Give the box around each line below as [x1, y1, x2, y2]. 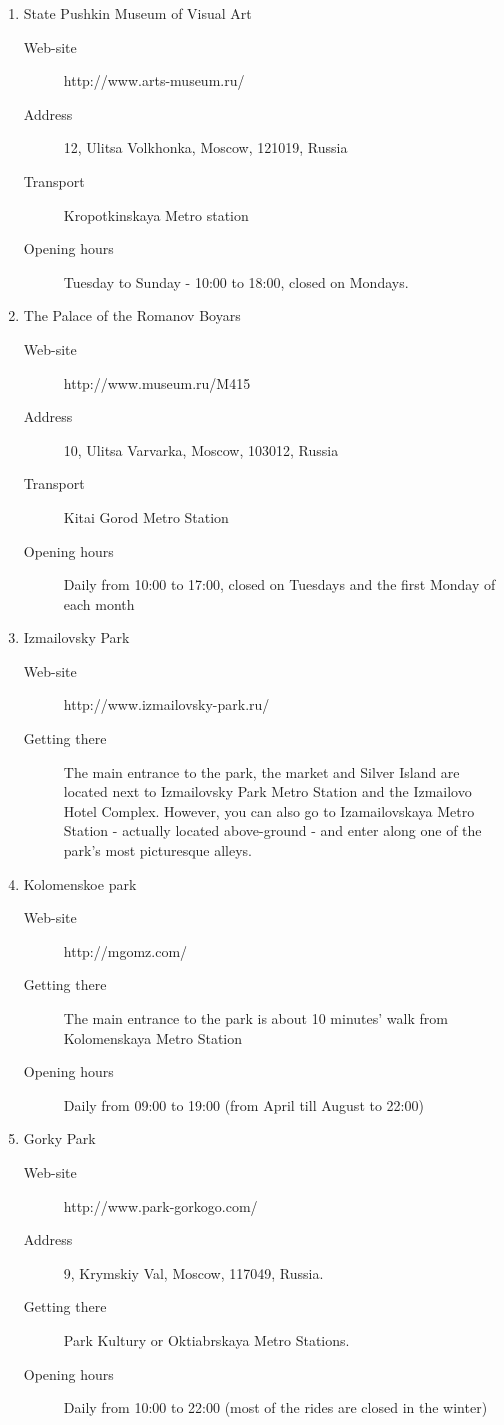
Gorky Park [23, 1128, 96, 1149]
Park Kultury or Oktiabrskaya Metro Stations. [63, 1329, 350, 1350]
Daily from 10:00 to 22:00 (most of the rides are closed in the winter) [63, 1397, 488, 1418]
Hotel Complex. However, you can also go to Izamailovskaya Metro [63, 800, 475, 821]
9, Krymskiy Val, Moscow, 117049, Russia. [63, 1262, 324, 1283]
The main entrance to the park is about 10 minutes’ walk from [63, 1008, 448, 1028]
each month [63, 593, 135, 614]
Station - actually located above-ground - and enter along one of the [63, 820, 482, 841]
